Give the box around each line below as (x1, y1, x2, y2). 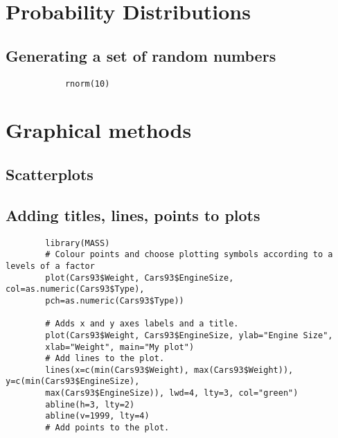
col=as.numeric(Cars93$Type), (6, 284, 145, 295)
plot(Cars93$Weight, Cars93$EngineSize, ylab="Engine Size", (45, 330, 333, 340)
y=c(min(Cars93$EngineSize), (6, 376, 140, 387)
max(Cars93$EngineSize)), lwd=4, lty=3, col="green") (45, 388, 299, 398)
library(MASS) (45, 238, 110, 248)
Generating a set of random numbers (6, 44, 276, 66)
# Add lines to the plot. (45, 353, 165, 364)
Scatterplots (6, 164, 94, 184)
